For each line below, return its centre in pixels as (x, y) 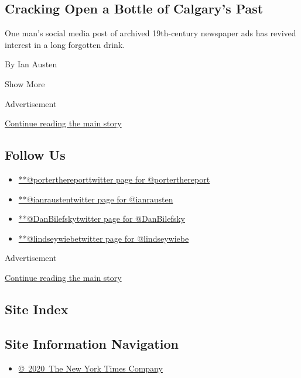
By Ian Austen (31, 64)
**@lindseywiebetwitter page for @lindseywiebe (104, 238)
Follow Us (35, 155)
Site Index (37, 309)
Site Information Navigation (92, 343)
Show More (25, 83)
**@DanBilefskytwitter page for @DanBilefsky (102, 219)
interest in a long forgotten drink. (65, 44)
